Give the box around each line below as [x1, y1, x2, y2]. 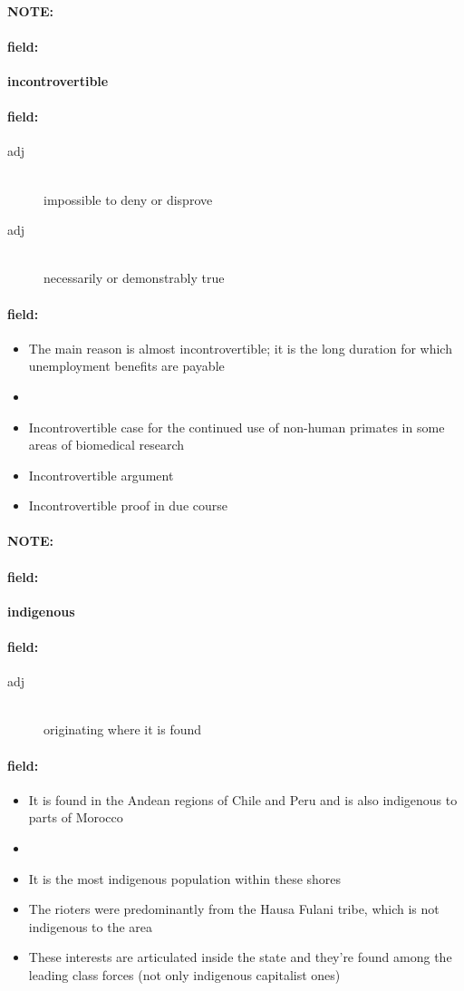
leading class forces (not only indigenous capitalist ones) [28, 966, 341, 984]
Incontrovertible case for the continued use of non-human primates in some [28, 417, 445, 436]
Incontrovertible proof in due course [28, 496, 227, 515]
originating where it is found [43, 720, 202, 739]
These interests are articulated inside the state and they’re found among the [28, 947, 452, 967]
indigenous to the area [28, 917, 153, 936]
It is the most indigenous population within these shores [28, 869, 342, 888]
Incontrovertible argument [28, 465, 174, 484]
